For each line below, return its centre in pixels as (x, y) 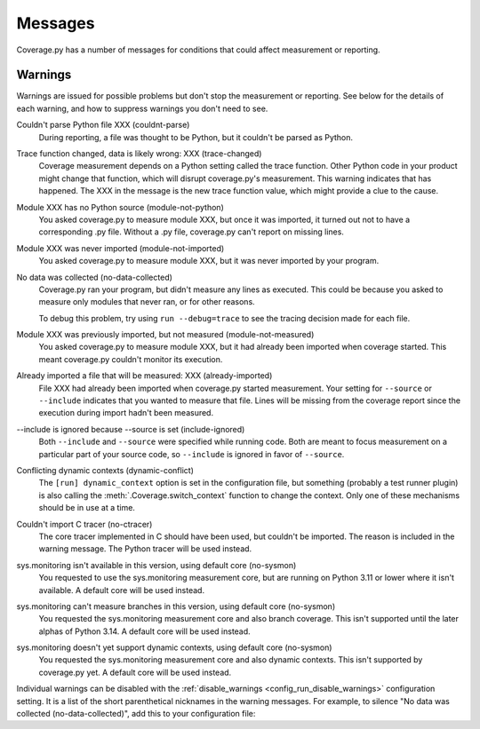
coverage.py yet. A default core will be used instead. (135, 672)
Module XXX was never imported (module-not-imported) (120, 248)
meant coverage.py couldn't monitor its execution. (131, 359)
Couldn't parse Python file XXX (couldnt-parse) (103, 125)
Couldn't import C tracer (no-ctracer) (84, 524)
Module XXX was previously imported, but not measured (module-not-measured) (165, 335)
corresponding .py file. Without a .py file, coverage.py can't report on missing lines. (191, 232)
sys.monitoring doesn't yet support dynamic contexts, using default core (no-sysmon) (174, 647)
